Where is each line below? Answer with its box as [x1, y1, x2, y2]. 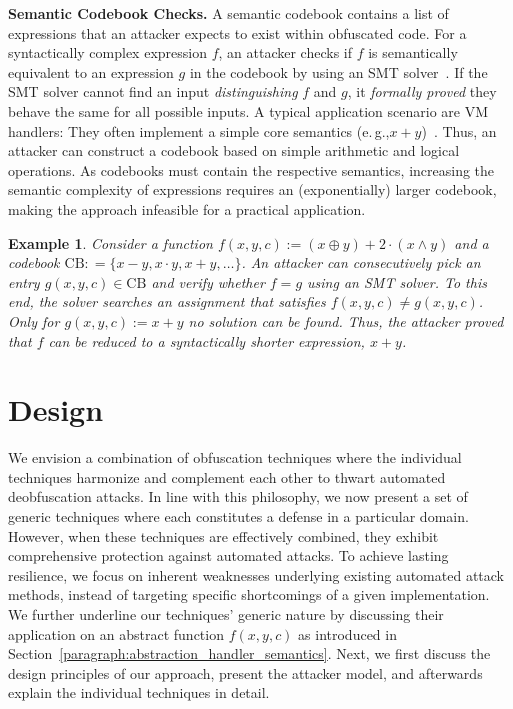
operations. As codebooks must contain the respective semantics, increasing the [8, 159, 495, 180]
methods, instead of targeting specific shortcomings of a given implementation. [8, 584, 490, 605]
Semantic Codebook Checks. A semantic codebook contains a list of [8, 3, 449, 23]
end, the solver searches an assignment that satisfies [8, 291, 326, 312]
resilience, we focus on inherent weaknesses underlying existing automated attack [8, 564, 504, 585]
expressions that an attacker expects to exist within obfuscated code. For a [8, 22, 467, 43]
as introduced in [298, 623, 397, 644]
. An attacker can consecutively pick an [241, 252, 481, 273]
